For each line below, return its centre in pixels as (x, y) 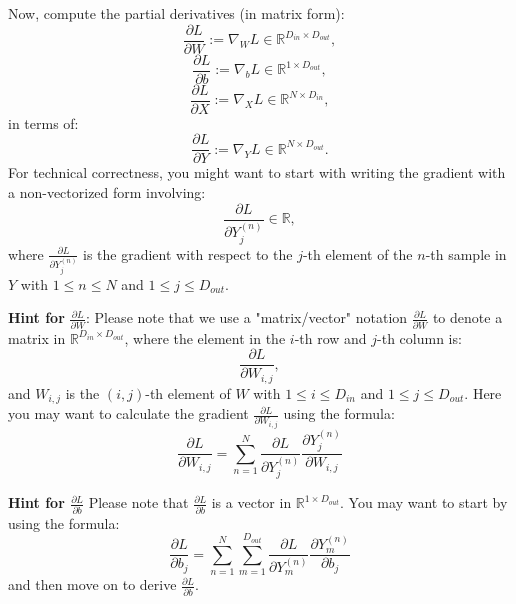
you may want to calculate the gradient (128, 413)
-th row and (330, 337)
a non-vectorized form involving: (107, 192)
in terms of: (43, 122)
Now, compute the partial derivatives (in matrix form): (176, 13)
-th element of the (357, 253)
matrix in (37, 337)
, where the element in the (205, 337)
